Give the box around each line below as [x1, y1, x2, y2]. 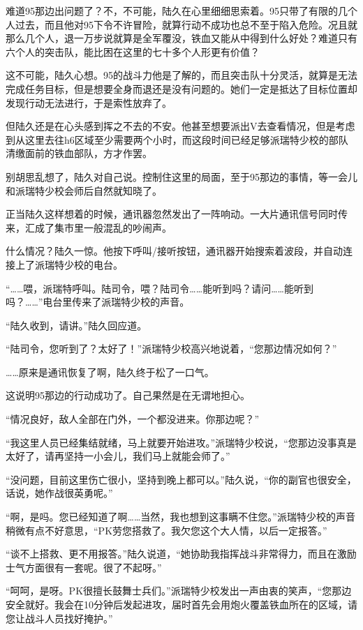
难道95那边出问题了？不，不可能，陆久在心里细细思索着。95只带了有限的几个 [6, 3, 357, 17]
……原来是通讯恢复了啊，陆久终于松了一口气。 [6, 364, 214, 379]
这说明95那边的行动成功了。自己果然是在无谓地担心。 [6, 388, 250, 403]
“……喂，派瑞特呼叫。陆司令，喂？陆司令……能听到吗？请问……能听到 [6, 280, 313, 295]
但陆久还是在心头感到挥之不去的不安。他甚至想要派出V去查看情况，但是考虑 [6, 119, 355, 133]
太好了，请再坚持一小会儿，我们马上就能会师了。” [6, 449, 230, 463]
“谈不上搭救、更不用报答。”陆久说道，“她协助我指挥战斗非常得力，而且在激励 [6, 546, 357, 561]
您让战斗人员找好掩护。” [6, 610, 113, 625]
